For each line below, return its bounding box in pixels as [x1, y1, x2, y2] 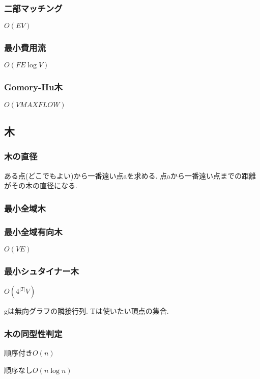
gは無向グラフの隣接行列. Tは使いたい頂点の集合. [4, 306, 169, 316]
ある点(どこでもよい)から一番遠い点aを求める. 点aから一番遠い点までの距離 [4, 170, 256, 181]
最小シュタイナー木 [4, 264, 79, 277]
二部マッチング [4, 2, 63, 14]
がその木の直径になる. [4, 180, 77, 191]
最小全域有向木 [4, 225, 63, 238]
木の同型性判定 [4, 327, 63, 340]
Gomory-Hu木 [4, 81, 63, 93]
